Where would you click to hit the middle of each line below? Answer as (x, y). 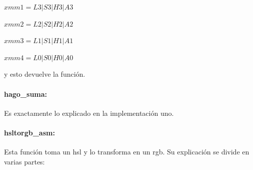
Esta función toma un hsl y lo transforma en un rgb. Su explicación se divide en (127, 152)
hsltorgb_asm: (29, 132)
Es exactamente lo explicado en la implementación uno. (89, 113)
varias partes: (24, 161)
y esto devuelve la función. (45, 74)
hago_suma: (26, 94)
